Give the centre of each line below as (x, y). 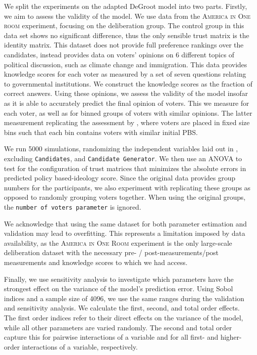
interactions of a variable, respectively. (80, 346)
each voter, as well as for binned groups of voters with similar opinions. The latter (128, 112)
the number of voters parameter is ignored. (73, 206)
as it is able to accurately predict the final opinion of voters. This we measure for (127, 103)
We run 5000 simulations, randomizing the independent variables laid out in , (121, 149)
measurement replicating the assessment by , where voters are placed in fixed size (127, 122)
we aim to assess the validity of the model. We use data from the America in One (127, 16)
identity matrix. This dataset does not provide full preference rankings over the (124, 45)
